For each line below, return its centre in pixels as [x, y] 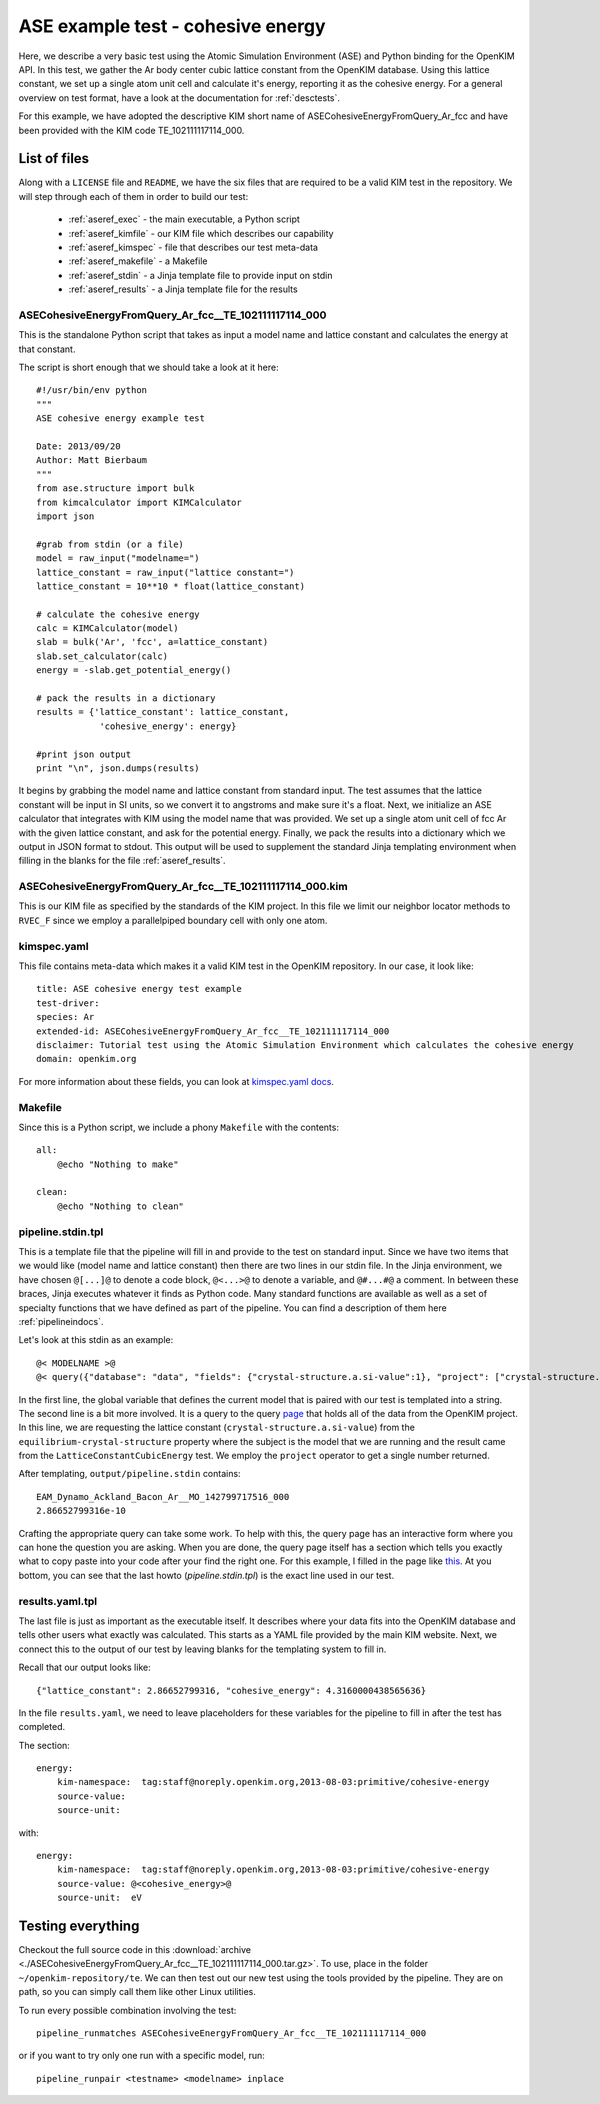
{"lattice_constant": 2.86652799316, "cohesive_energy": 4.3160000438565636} [231, 1690]
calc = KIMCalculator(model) [107, 628]
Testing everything [79, 1926]
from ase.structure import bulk [115, 488]
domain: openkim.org [86, 1059]
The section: [44, 1745]
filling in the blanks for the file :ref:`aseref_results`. [122, 861]
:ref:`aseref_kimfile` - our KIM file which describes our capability [201, 233]
